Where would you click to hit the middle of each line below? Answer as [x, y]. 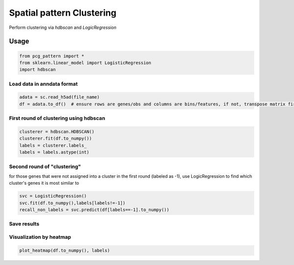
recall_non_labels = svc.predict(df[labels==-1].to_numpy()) [94, 210]
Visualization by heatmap [40, 237]
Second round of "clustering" [45, 167]
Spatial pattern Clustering [63, 13]
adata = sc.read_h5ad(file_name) [60, 97]
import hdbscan [37, 70]
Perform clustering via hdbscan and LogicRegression [63, 27]
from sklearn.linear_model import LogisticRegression [85, 63]
